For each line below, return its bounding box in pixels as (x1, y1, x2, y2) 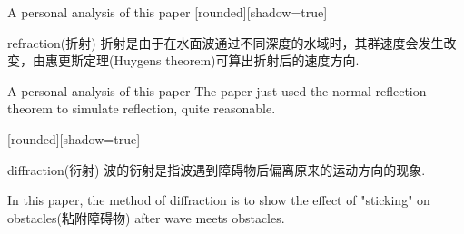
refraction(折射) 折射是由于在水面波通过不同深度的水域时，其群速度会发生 (7, 33, 444, 52)
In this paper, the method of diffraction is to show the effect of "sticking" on (7, 190, 430, 210)
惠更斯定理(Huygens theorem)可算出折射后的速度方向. (44, 51, 360, 70)
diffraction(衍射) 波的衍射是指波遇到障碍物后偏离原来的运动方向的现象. (7, 160, 426, 179)
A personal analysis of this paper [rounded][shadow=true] (7, 3, 328, 21)
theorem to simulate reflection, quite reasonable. (7, 99, 276, 118)
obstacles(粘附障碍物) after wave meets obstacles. (7, 208, 285, 227)
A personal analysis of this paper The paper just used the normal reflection (7, 81, 427, 100)
